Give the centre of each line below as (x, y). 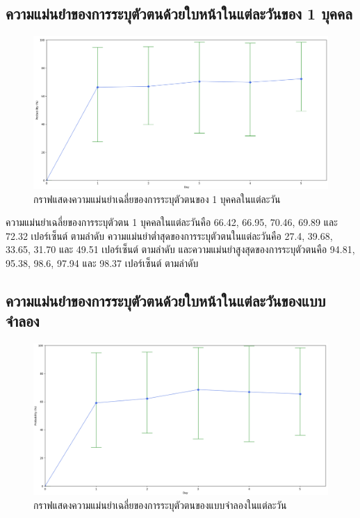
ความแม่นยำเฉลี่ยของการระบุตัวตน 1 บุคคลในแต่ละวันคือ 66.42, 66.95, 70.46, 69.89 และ (172, 222)
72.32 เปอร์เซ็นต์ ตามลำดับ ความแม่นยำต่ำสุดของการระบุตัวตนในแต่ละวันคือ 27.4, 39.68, (169, 235)
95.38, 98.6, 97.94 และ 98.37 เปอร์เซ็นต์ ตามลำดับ (102, 263)
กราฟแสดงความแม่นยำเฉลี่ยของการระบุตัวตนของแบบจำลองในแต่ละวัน (160, 504)
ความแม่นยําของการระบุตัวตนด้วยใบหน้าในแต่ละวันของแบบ (166, 301)
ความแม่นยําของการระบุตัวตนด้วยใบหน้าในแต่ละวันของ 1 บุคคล (179, 14)
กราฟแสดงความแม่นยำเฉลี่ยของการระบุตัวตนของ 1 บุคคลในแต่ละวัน (157, 199)
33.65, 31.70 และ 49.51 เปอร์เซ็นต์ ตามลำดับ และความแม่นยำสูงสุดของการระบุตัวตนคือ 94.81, (180, 249)
